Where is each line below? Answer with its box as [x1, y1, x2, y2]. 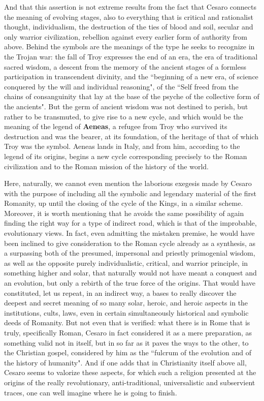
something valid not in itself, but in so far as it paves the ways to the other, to [4, 337, 249, 348]
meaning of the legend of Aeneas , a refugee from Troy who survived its [4, 121, 227, 132]
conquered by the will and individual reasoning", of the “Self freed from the [4, 81, 239, 91]
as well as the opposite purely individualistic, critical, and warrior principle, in [4, 257, 248, 268]
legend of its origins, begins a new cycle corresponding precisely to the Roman [4, 150, 247, 161]
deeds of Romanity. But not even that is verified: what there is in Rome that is [4, 317, 250, 328]
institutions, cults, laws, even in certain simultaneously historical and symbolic [4, 307, 249, 318]
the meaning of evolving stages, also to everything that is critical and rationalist [4, 11, 253, 22]
